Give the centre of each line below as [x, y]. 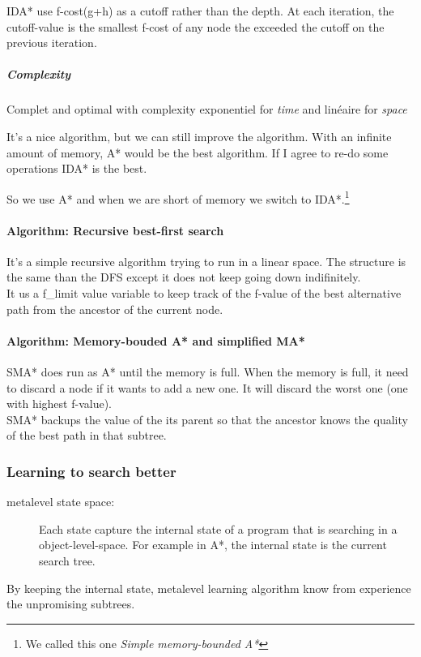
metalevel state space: [61, 502]
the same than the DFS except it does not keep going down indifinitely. [184, 277]
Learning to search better [91, 471]
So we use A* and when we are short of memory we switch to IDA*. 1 [178, 197]
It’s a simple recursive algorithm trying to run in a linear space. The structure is [206, 261]
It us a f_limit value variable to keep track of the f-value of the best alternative [204, 292]
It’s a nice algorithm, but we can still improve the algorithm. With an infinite [199, 136]
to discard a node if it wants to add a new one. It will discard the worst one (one [207, 387]
